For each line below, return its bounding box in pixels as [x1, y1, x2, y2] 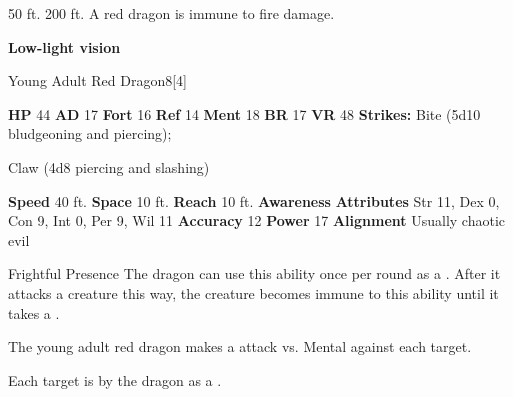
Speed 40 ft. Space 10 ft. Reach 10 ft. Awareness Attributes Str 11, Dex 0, [8, 190, 500, 211]
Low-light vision [8, 36, 121, 57]
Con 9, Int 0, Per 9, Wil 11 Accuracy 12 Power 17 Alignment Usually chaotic [8, 210, 505, 231]
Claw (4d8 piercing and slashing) [8, 156, 210, 177]
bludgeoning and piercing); [8, 123, 172, 144]
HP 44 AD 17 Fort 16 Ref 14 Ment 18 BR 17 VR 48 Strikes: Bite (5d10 [8, 103, 481, 124]
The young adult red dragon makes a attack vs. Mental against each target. [8, 336, 472, 357]
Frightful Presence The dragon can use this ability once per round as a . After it [8, 263, 501, 284]
